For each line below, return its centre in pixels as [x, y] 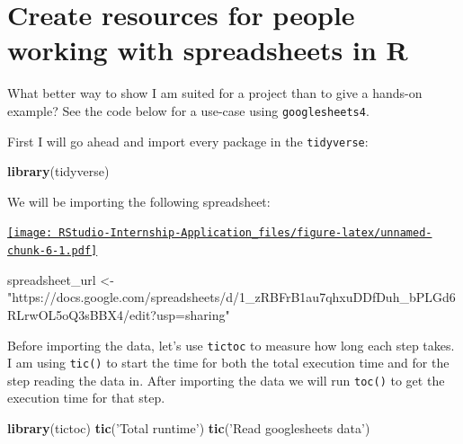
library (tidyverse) [58, 171]
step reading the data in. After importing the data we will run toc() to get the [226, 380]
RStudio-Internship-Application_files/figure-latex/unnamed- [245, 233]
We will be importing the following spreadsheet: [139, 201]
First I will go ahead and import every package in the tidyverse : [188, 141]
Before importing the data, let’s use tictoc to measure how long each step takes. [231, 345]
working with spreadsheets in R [208, 50]
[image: [30, 233]
